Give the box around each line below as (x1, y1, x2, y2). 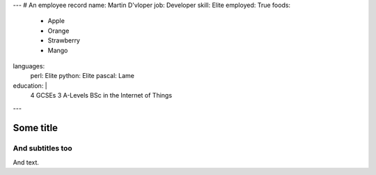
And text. (13, 158, 40, 167)
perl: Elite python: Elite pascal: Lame (30, 72, 135, 80)
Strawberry (47, 36, 80, 45)
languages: (13, 61, 45, 70)
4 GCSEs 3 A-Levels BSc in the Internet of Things (30, 91, 173, 100)
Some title (13, 122, 58, 134)
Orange (47, 26, 70, 35)
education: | (13, 81, 48, 90)
